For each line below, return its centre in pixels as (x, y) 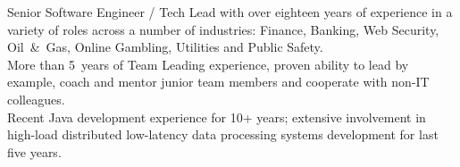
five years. (34, 151)
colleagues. (36, 99)
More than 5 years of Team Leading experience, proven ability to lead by (208, 64)
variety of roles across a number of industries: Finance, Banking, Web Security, (223, 29)
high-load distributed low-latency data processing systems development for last (223, 134)
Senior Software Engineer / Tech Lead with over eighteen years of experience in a (230, 12)
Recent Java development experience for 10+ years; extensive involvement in (217, 117)
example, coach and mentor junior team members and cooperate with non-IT (218, 82)
